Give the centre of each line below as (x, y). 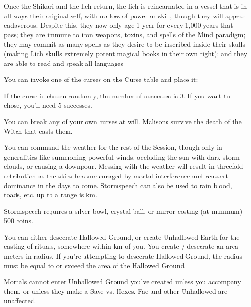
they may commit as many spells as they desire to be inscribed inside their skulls (125, 44)
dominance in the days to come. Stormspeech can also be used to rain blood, (118, 185)
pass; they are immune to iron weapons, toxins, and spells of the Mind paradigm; (125, 34)
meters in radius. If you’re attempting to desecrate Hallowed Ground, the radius (123, 256)
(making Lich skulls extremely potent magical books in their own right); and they (126, 53)
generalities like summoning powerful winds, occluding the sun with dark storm (122, 156)
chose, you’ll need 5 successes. (48, 105)
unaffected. (20, 300)
